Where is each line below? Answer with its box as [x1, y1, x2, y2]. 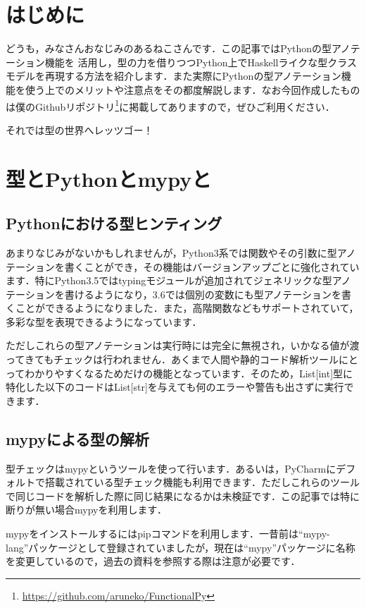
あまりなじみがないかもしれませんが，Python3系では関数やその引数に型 [6, 245, 337, 260]
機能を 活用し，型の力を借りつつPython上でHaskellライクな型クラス [44, 54, 357, 69]
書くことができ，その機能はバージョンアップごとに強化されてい [64, 259, 360, 274]
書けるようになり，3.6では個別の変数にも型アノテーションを [64, 286, 342, 301]
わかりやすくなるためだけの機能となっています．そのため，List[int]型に [25, 365, 353, 380]
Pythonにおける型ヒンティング [6, 212, 222, 234]
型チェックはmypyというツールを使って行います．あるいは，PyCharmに [6, 461, 336, 475]
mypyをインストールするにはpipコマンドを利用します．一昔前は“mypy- [6, 526, 330, 541]
